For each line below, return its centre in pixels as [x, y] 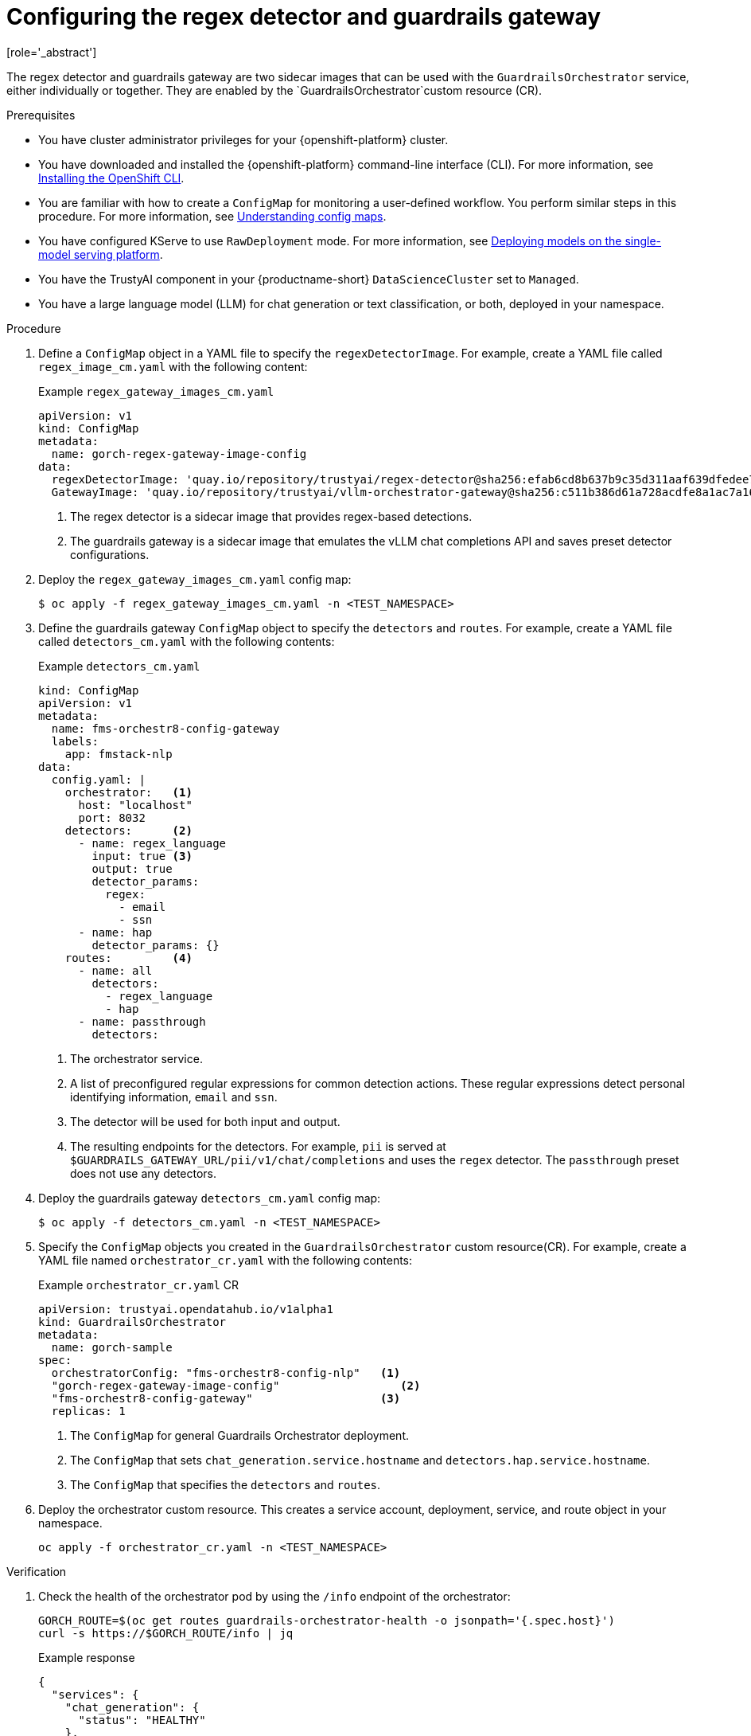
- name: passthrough [142, 1021]
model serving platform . [101, 254]
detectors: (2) [128, 830]
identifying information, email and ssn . [174, 1097]
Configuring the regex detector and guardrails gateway [304, 17]
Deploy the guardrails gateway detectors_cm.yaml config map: [210, 1198]
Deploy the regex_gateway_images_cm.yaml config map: [195, 579]
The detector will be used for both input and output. [205, 1121]
